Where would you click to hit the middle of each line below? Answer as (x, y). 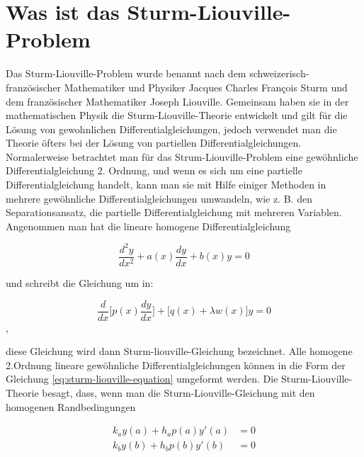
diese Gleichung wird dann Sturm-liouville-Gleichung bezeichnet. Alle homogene (179, 351)
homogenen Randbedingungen (71, 406)
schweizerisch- (279, 73)
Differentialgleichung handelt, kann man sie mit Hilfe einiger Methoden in (166, 185)
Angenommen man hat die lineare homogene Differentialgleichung (148, 226)
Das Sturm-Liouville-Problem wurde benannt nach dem (126, 73)
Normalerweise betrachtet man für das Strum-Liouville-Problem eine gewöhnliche (182, 156)
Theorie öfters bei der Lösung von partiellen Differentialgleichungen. (154, 143)
